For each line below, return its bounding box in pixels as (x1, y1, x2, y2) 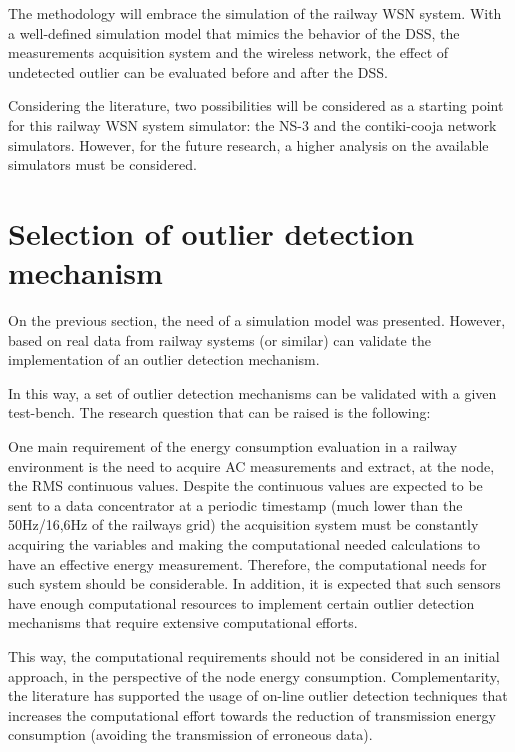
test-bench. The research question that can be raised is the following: (8, 402, 431, 423)
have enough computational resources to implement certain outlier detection (8, 592, 475, 613)
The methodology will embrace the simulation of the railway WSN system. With (8, 3, 502, 23)
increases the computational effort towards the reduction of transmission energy (8, 704, 496, 725)
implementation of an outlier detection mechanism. (8, 349, 320, 370)
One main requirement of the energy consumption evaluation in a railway (8, 436, 458, 457)
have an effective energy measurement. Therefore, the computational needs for (8, 553, 487, 574)
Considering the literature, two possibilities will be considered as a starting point (8, 95, 504, 116)
